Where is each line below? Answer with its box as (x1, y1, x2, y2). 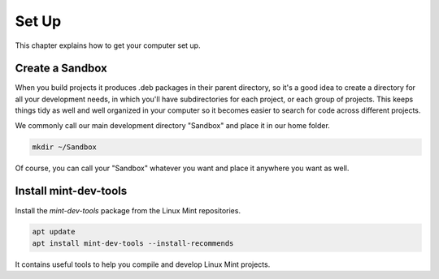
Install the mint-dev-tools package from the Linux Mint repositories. (15, 205, 241, 215)
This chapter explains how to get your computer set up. (15, 41, 201, 50)
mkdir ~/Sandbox (32, 142, 98, 152)
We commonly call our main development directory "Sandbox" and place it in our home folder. (15, 120, 331, 130)
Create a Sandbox (15, 62, 107, 75)
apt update (32, 227, 76, 237)
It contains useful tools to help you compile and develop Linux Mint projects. (15, 260, 271, 269)
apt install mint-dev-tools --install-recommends (32, 238, 234, 247)
